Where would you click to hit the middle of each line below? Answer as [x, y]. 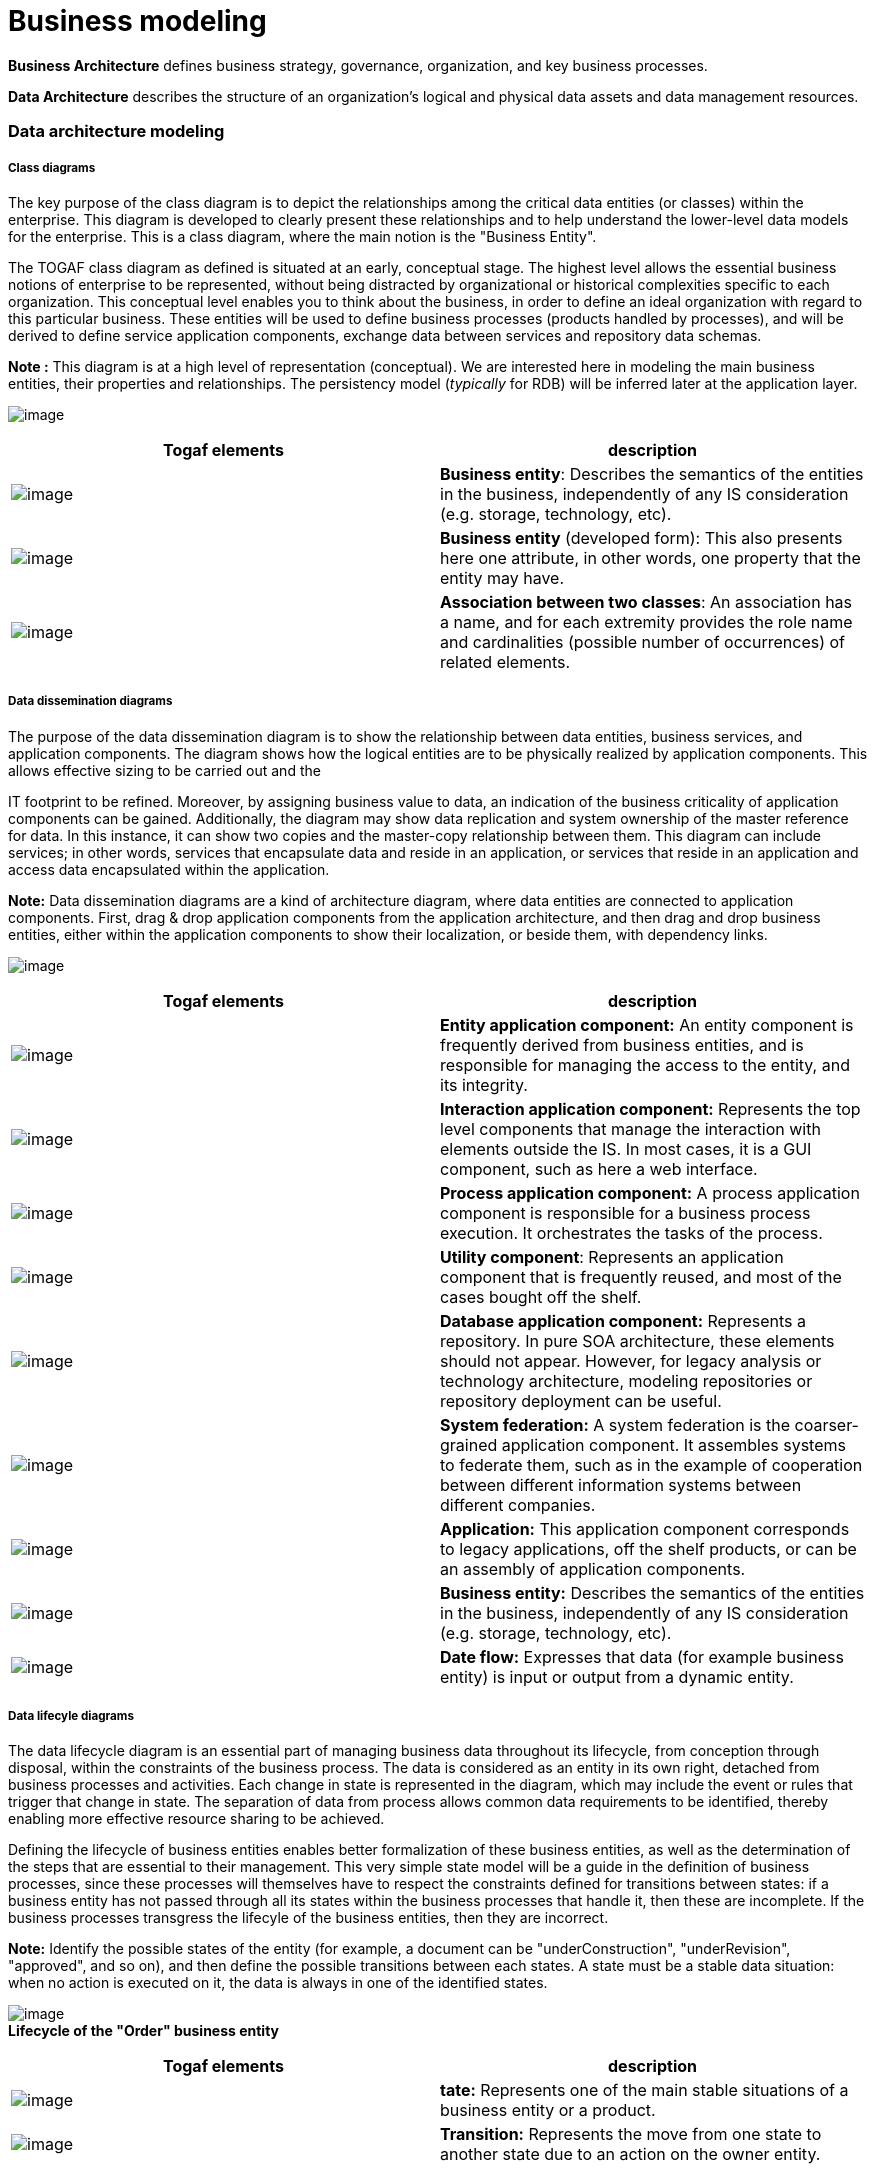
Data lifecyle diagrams [71, 1716]
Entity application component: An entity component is [647, 1024]
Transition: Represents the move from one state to [631, 2134]
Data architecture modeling [116, 131]
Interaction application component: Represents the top [650, 1108]
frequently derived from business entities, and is [622, 1044]
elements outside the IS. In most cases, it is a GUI [626, 1148]
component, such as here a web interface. [599, 1168]
